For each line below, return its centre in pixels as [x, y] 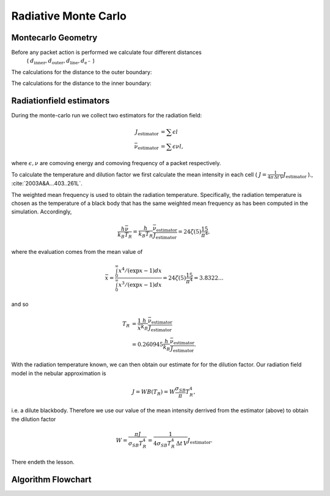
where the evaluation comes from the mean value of [77, 251]
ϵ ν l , [178, 146]
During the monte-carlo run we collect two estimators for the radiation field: [107, 116]
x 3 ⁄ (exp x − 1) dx [140, 284]
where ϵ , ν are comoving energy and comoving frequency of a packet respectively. [116, 163]
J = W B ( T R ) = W [153, 393]
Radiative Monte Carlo [69, 16]
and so [20, 304]
